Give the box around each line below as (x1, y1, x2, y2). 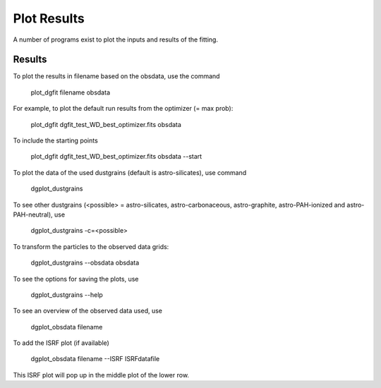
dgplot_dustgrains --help (30, 290, 104, 299)
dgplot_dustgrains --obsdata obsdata (30, 258, 140, 267)
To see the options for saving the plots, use (13, 274, 139, 283)
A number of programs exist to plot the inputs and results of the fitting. (13, 35, 219, 44)
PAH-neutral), (13, 210, 53, 219)
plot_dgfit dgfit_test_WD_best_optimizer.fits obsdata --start (30, 152, 202, 161)
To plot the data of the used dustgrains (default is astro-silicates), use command (13, 168, 247, 176)
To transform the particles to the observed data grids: (13, 242, 169, 250)
